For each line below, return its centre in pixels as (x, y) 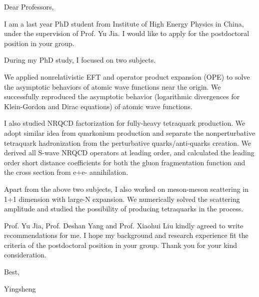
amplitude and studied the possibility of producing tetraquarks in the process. (124, 209)
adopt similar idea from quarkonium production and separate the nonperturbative (130, 132)
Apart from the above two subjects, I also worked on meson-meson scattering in (126, 189)
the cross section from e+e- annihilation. (66, 172)
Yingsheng (20, 288)
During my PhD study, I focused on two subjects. (80, 60)
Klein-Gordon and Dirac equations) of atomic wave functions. (98, 106)
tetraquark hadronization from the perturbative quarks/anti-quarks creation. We (128, 142)
